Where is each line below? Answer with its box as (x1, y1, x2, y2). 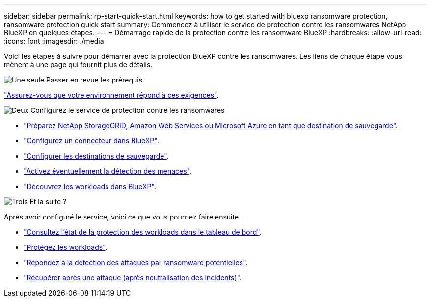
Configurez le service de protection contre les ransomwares (30, 106, 225, 114)
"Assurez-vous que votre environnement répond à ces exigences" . (4, 91, 219, 99)
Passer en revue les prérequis (46, 76, 143, 84)
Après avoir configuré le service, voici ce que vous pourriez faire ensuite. (4, 213, 241, 221)
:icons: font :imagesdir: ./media (4, 37, 104, 45)
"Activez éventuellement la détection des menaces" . (24, 167, 192, 175)
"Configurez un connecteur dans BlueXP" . (24, 137, 159, 145)
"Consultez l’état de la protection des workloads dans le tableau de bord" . (24, 228, 262, 236)
